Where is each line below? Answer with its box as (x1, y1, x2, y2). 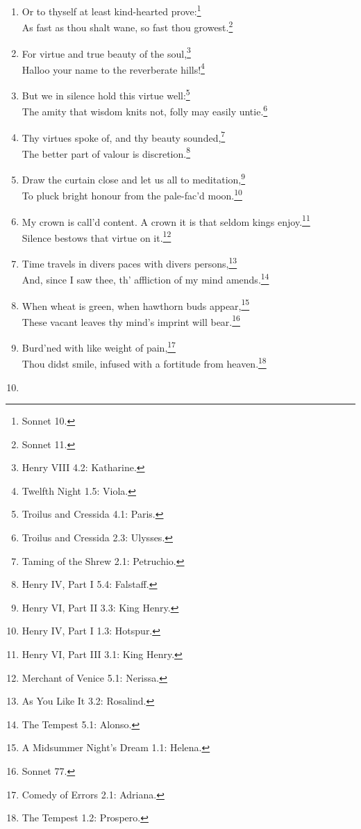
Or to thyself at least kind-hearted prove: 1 (22, 2, 201, 18)
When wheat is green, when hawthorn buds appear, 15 (22, 296, 250, 313)
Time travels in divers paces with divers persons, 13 (22, 254, 237, 270)
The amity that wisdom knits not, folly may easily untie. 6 (22, 102, 268, 118)
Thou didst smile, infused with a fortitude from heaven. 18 (22, 354, 267, 370)
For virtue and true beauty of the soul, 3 (22, 44, 191, 60)
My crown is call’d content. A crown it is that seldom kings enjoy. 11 (22, 212, 310, 229)
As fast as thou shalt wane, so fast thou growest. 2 (22, 18, 233, 34)
